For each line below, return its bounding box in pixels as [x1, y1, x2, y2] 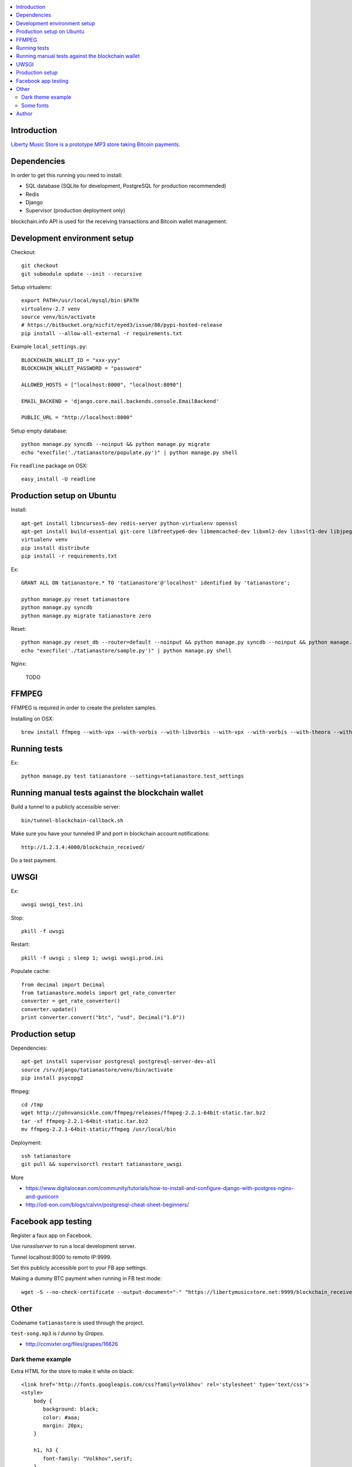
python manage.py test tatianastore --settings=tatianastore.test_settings [21, 773, 244, 780]
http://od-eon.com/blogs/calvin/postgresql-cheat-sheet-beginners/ [25, 1201, 189, 1208]
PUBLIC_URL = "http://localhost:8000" [21, 414, 133, 421]
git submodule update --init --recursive [21, 271, 142, 277]
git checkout [21, 262, 59, 269]
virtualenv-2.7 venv [21, 305, 80, 312]
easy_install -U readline [21, 476, 96, 482]
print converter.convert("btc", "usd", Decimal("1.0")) [21, 1014, 185, 1021]
